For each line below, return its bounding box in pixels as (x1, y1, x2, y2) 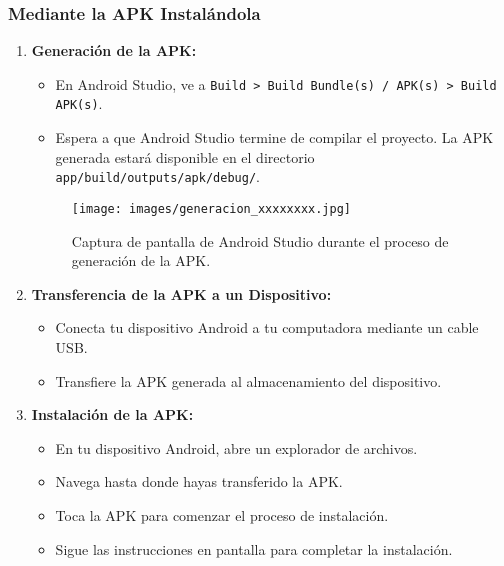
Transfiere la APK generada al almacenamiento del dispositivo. (55, 370, 442, 391)
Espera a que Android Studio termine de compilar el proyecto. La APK (55, 127, 494, 148)
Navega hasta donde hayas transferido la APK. (55, 471, 343, 492)
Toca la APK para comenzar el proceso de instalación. (55, 504, 389, 525)
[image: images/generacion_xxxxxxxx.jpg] (71, 201, 351, 216)
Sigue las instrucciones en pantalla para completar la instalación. (55, 538, 453, 559)
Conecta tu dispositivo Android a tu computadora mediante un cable (55, 317, 479, 338)
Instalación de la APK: (31, 404, 194, 425)
